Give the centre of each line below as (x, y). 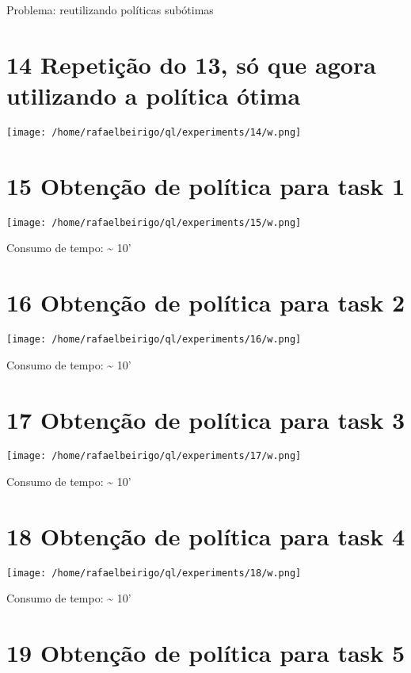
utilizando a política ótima (154, 95)
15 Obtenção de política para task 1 (206, 185)
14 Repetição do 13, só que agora (191, 64)
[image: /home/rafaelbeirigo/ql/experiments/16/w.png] (154, 340)
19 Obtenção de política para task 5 (206, 653)
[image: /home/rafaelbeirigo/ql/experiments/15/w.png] (154, 222)
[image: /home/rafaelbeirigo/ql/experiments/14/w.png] (154, 132)
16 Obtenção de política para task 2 (206, 302)
